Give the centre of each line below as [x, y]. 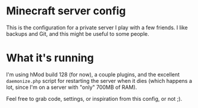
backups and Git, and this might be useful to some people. [78, 33]
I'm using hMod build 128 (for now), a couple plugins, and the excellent [93, 74]
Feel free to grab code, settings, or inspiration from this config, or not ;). [94, 98]
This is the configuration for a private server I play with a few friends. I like [97, 27]
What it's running [50, 58]
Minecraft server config [66, 11]
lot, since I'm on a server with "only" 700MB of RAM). [72, 87]
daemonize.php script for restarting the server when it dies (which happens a [99, 81]
